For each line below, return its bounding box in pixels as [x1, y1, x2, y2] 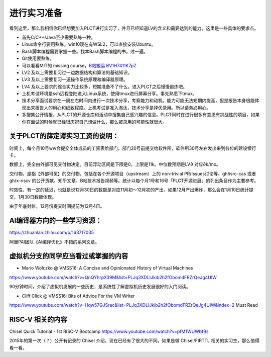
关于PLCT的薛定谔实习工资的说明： [9, 132, 119, 140]
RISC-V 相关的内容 [9, 315, 67, 324]
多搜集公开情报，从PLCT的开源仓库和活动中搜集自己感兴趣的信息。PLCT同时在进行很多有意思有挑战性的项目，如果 [22, 112, 260, 118]
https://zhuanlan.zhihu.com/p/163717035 [9, 229, 94, 236]
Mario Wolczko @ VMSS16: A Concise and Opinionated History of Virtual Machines [22, 265, 193, 271]
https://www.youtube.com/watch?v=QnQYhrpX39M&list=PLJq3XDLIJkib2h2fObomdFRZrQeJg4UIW [9, 274, 217, 280]
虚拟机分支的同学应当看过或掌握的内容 [9, 252, 128, 260]
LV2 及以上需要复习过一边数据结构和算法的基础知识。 [22, 69, 132, 75]
